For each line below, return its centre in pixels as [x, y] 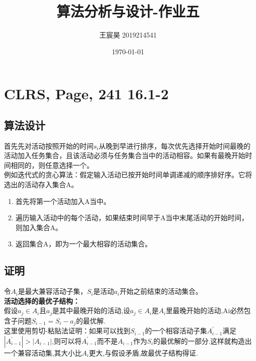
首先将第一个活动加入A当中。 [63, 201]
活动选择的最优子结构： [42, 301]
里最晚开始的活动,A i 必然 [205, 310]
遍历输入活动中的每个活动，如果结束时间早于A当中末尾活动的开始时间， [132, 218]
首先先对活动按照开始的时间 [49, 145]
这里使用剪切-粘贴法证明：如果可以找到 [67, 331]
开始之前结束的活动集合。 [161, 291]
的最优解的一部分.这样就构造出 [203, 341]
